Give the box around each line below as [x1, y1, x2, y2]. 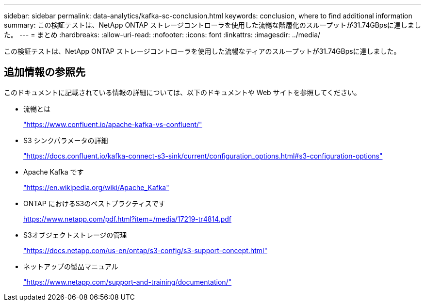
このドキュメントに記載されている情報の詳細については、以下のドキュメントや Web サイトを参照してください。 [4, 88, 361, 96]
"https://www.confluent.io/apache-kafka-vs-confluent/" [23, 120, 202, 128]
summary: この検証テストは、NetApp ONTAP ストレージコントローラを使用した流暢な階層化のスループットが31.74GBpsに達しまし [4, 21, 421, 29]
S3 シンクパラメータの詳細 [23, 136, 108, 144]
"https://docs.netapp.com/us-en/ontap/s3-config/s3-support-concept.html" [23, 246, 267, 255]
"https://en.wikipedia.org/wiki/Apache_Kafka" [23, 183, 169, 192]
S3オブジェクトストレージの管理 [23, 230, 127, 239]
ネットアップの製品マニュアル [23, 262, 118, 271]
